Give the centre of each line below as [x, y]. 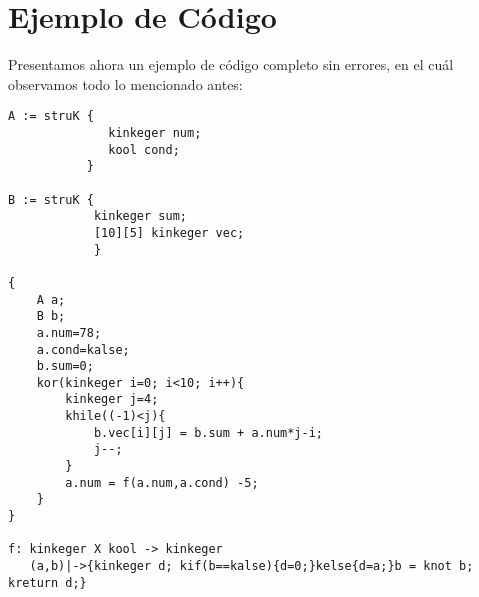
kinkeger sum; [140, 216]
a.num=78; [69, 332]
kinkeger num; [155, 132]
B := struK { [51, 199]
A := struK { [51, 116]
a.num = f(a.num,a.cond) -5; [162, 482]
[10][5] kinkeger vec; [169, 232]
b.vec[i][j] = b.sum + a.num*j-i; [208, 432]
